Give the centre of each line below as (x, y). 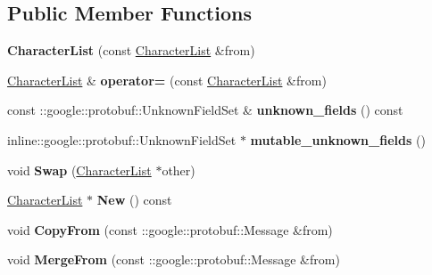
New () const (134, 200)
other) (179, 170)
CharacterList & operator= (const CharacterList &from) (167, 80)
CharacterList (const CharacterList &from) (131, 50)
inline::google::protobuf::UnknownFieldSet (122, 139)
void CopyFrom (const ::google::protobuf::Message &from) (170, 229)
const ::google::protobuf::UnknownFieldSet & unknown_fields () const (205, 110)
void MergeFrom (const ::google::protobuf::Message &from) (174, 259)
